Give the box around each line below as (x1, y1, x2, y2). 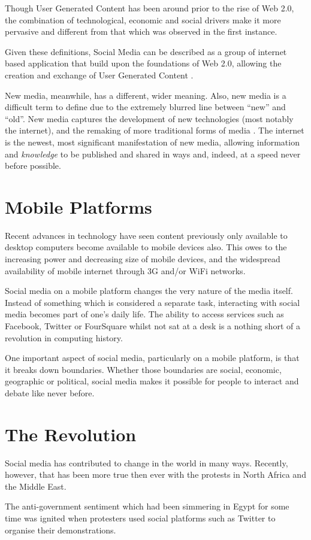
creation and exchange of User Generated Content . (5, 68, 194, 81)
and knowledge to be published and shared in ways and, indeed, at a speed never (5, 147, 301, 160)
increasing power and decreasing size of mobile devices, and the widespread (5, 253, 280, 265)
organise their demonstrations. (5, 523, 116, 536)
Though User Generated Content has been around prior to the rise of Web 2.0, (5, 2, 294, 14)
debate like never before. (5, 386, 95, 399)
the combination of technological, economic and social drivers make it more (5, 13, 281, 26)
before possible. (5, 159, 61, 172)
